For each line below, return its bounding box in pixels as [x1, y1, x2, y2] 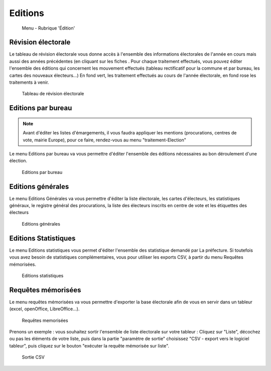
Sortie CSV [22, 354, 45, 360]
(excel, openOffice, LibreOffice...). [9, 306, 80, 312]
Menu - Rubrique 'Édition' [22, 25, 75, 31]
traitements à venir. [9, 79, 49, 85]
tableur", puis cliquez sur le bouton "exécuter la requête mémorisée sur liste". [9, 342, 170, 348]
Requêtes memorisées [22, 317, 68, 323]
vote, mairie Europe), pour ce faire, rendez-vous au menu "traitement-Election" [23, 137, 187, 143]
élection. [9, 158, 28, 164]
